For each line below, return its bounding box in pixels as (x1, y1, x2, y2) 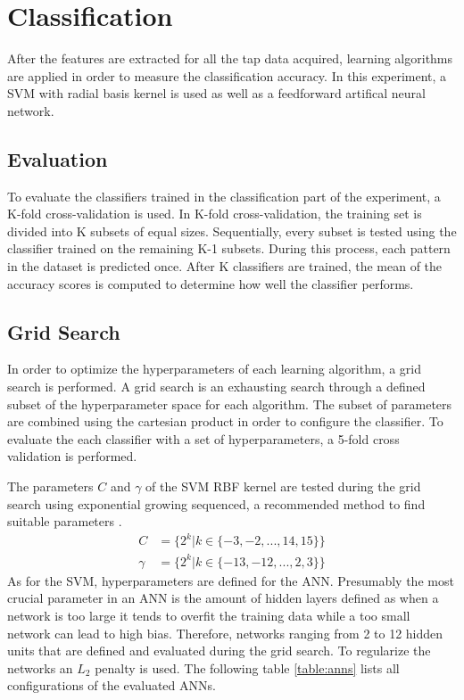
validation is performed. (7, 447, 137, 465)
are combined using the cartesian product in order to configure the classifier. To (7, 412, 443, 431)
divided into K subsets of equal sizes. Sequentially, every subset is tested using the (7, 221, 457, 240)
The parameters (7, 477, 94, 496)
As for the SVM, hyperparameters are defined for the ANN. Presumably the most (7, 571, 454, 589)
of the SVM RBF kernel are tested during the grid (145, 477, 421, 496)
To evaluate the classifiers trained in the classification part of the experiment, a (7, 186, 441, 205)
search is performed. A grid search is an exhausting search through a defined (7, 377, 426, 396)
